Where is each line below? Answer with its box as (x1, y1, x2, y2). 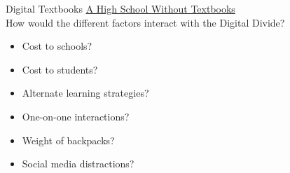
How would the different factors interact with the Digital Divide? (6, 15, 285, 29)
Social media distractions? (22, 156, 134, 171)
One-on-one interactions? (22, 109, 130, 123)
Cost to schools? (22, 39, 92, 53)
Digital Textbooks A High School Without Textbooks (6, 1, 235, 15)
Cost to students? (22, 62, 98, 76)
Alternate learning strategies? (22, 85, 149, 100)
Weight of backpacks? (22, 132, 115, 147)
